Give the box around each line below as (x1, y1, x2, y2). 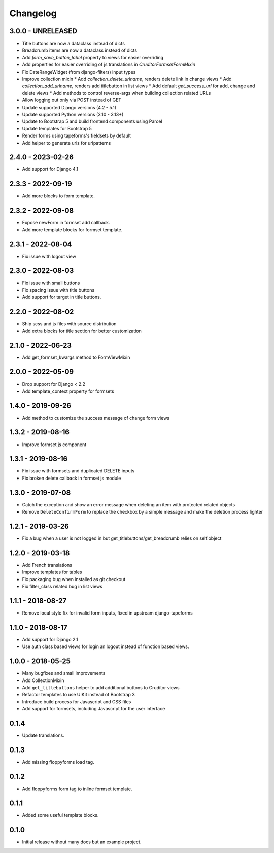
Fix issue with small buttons (22, 280, 80, 286)
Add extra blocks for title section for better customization (22, 328, 142, 334)
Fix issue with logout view (22, 253, 76, 259)
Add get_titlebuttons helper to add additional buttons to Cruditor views (22, 685, 180, 691)
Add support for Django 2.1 (22, 636, 78, 642)
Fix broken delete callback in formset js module (22, 475, 121, 481)
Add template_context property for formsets (22, 388, 114, 394)
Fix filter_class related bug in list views (22, 584, 102, 590)
